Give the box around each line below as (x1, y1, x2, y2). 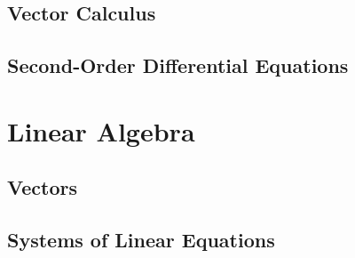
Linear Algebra (7, 112, 195, 149)
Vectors (7, 173, 77, 201)
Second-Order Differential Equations (7, 52, 349, 79)
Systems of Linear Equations (7, 226, 275, 254)
